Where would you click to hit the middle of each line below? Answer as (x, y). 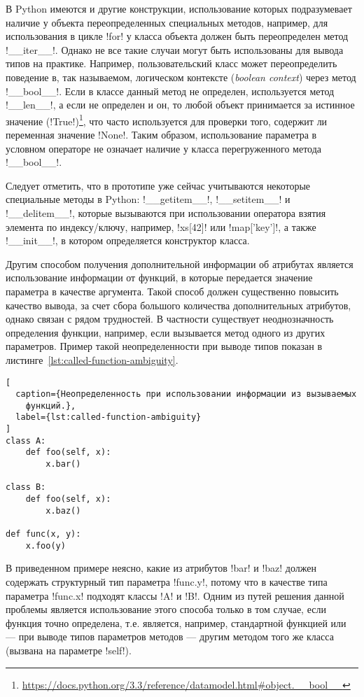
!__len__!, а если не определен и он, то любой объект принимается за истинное (180, 105)
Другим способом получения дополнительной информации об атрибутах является (180, 263)
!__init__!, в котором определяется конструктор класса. (128, 240)
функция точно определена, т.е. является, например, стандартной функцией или (176, 622)
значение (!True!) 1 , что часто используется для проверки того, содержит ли (167, 120)
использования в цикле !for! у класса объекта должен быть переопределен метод (177, 36)
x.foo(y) (45, 545)
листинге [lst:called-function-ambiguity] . (92, 359)
